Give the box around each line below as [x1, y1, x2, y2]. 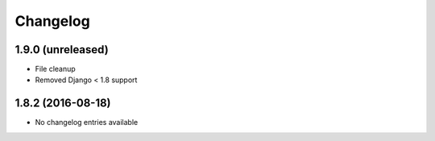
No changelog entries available [35, 118, 139, 127]
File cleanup [35, 64, 76, 74]
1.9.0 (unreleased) [14, 43, 109, 56]
